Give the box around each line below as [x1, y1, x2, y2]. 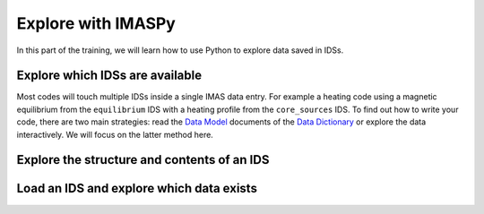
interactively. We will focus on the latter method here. [16, 129, 214, 140]
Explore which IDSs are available [16, 68, 202, 83]
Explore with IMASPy [16, 13, 177, 33]
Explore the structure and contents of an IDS [16, 152, 270, 167]
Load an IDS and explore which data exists [16, 181, 257, 196]
